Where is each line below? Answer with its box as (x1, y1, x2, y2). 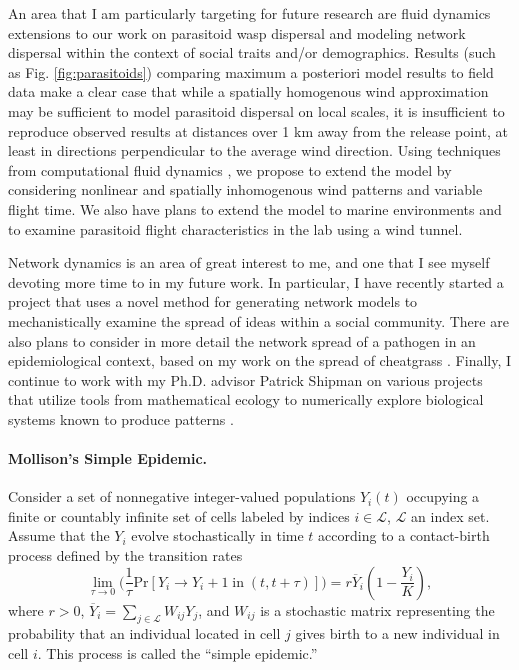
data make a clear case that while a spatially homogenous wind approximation (8, 81, 489, 102)
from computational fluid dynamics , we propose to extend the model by (8, 159, 452, 180)
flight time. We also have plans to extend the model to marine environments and (8, 198, 502, 219)
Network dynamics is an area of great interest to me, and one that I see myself (8, 252, 490, 273)
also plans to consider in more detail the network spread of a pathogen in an (8, 330, 476, 351)
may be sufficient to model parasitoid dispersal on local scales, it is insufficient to (8, 100, 505, 121)
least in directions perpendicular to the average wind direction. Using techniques (8, 140, 501, 161)
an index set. (411, 505, 490, 526)
